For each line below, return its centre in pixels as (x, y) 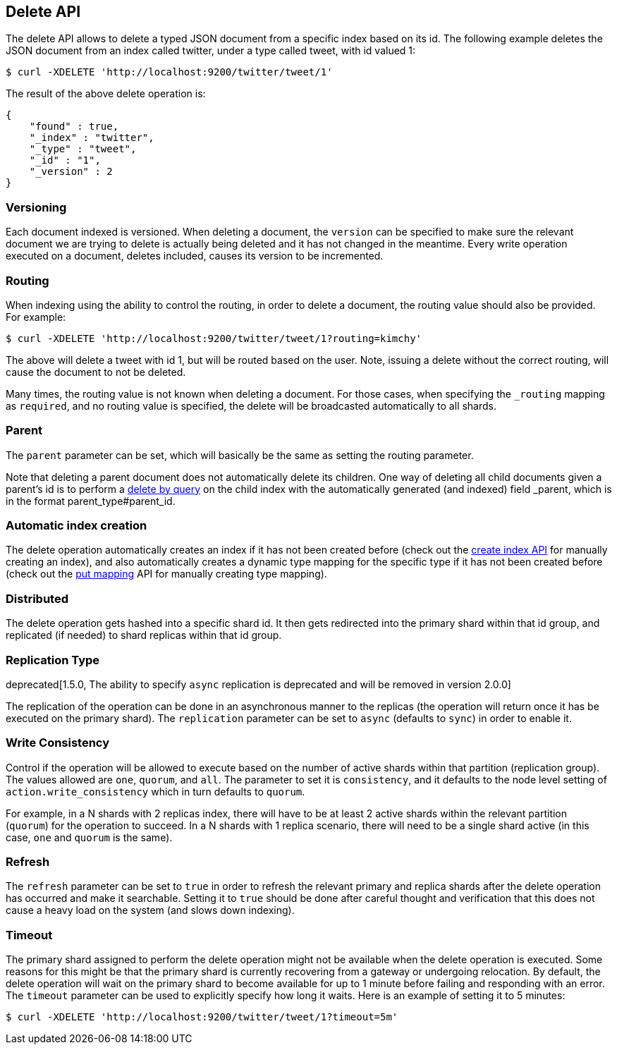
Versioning (36, 207)
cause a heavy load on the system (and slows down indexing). (150, 910)
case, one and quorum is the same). (89, 837)
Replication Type (53, 660)
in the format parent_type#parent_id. (91, 501)
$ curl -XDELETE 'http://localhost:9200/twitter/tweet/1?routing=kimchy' (214, 338)
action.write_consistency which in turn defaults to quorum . (155, 791)
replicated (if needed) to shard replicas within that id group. (144, 635)
